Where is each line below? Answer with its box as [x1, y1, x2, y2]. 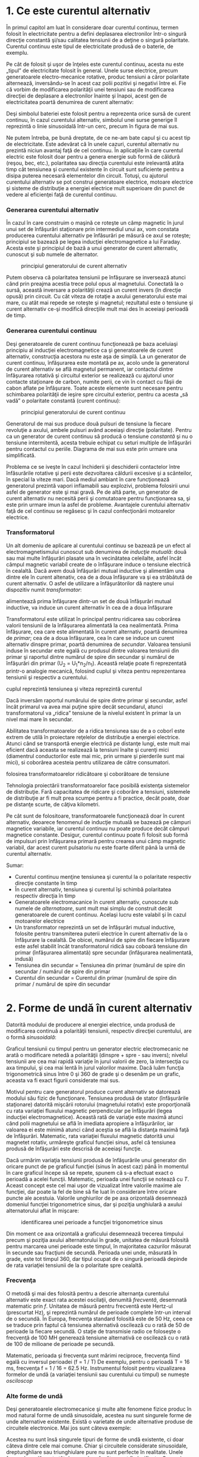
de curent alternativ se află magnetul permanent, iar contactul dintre [6, 365, 173, 373]
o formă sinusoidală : [6, 1033, 56, 1040]
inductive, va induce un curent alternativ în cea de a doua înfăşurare [6, 604, 173, 611]
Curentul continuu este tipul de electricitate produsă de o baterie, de [6, 43, 173, 50]
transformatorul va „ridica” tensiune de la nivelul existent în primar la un [6, 709, 181, 717]
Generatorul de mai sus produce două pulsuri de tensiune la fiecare [6, 420, 171, 427]
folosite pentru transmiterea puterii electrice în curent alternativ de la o [14, 930, 188, 937]
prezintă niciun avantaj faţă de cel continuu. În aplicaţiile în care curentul [6, 147, 183, 154]
